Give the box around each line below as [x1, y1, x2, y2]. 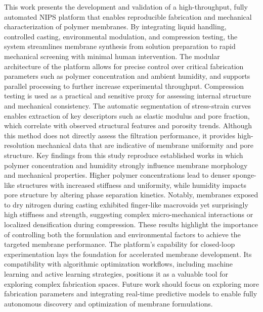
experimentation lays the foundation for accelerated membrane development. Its [4, 248, 252, 259]
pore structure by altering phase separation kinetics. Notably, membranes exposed [4, 189, 258, 200]
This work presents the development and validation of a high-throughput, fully [4, 2, 248, 12]
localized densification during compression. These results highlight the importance [4, 219, 258, 230]
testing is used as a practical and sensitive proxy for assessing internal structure [4, 90, 251, 101]
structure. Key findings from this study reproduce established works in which [4, 149, 243, 160]
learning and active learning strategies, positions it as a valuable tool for [4, 269, 229, 279]
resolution [4, 140, 35, 150]
